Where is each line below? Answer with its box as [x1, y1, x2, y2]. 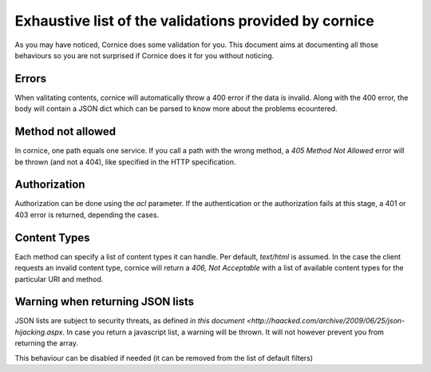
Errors [14, 72, 47, 85]
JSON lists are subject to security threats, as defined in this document [14, 316, 245, 326]
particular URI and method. [14, 274, 104, 283]
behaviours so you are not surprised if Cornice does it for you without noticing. [14, 50, 275, 60]
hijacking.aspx [14, 327, 63, 337]
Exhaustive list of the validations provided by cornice [14, 12, 374, 30]
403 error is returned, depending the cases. [14, 210, 160, 220]
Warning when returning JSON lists [14, 295, 195, 309]
